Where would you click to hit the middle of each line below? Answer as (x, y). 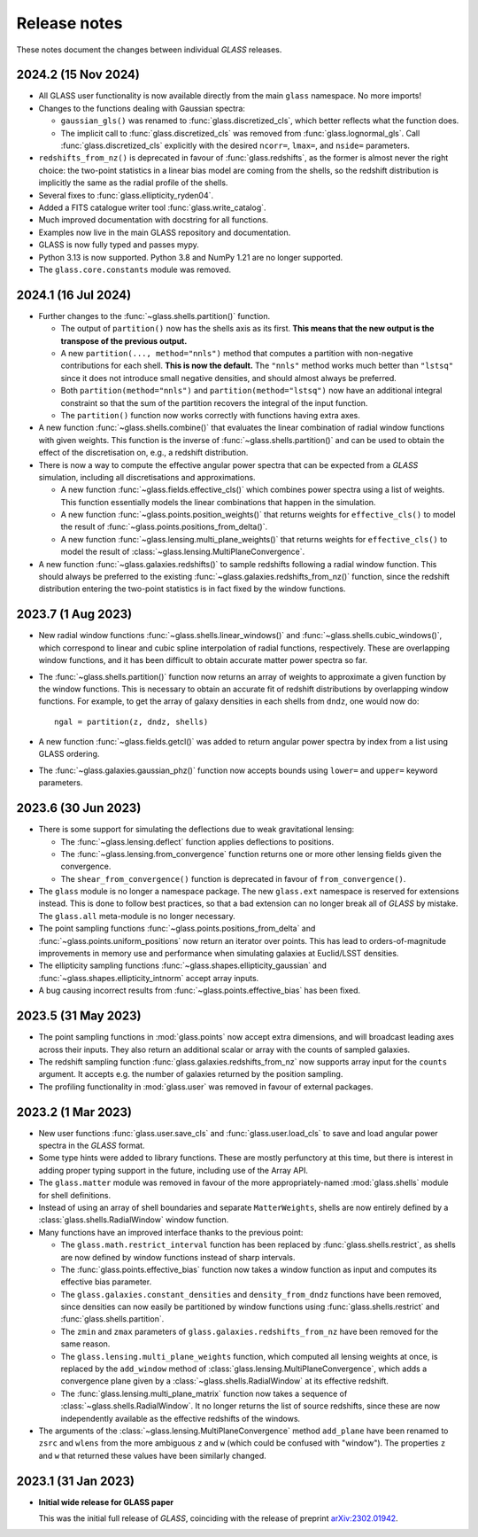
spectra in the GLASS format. (92, 1145)
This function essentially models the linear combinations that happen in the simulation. (218, 502)
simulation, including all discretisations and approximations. (147, 477)
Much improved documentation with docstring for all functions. (154, 220)
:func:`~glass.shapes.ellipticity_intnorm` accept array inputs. (149, 978)
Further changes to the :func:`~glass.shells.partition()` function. (154, 316)
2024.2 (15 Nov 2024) (78, 75)
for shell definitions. (74, 1195)
